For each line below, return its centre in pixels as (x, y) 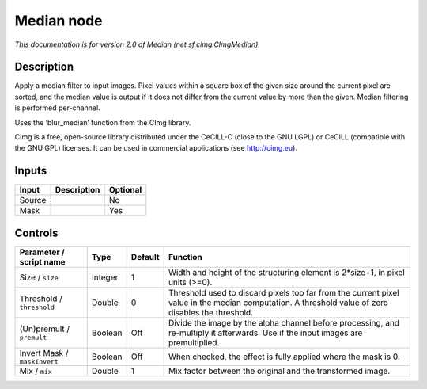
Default (145, 257)
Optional (125, 190)
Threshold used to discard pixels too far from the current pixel (283, 292)
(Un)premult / (45, 329)
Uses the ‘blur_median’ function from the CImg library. (103, 122)
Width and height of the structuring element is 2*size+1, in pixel (286, 272)
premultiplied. (194, 342)
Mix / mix (36, 371)
